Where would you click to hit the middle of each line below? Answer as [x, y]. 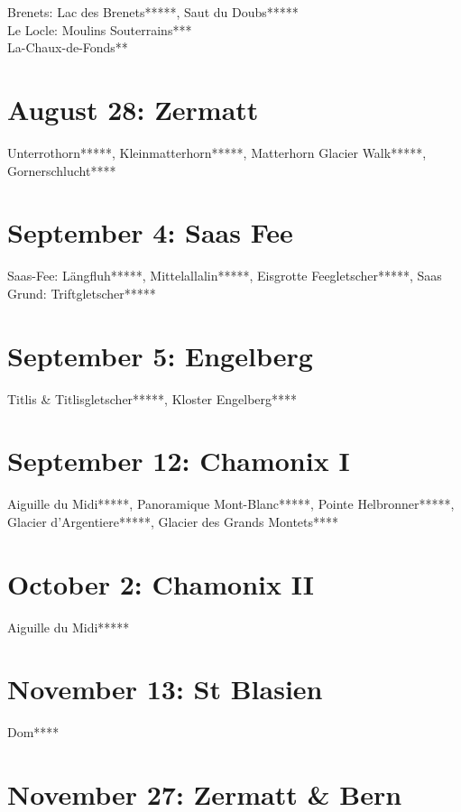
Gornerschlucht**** [62, 170]
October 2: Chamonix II [161, 583]
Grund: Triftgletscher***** [82, 293]
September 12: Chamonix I [179, 461]
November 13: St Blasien [165, 689]
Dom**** [33, 732]
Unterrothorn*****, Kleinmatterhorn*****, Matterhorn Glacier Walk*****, [217, 152]
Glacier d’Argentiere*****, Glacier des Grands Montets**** [173, 521]
